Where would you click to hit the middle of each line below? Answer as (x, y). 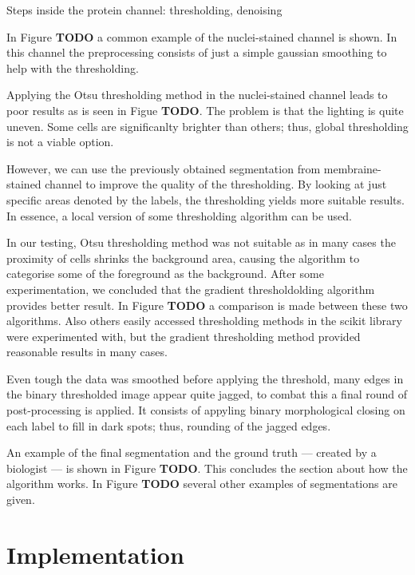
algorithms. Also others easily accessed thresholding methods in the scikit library (204, 321)
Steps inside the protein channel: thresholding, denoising (144, 10)
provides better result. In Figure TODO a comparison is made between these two (207, 305)
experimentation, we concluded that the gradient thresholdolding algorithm (191, 289)
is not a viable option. (60, 142)
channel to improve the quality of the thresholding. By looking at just (216, 184)
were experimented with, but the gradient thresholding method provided (184, 336)
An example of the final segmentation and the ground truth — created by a (192, 452)
